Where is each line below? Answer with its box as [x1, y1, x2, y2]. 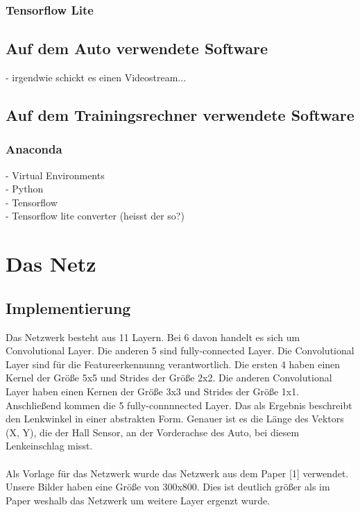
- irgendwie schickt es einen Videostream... [6, 70, 187, 85]
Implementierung [6, 297, 131, 318]
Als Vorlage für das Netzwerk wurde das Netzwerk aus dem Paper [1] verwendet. [6, 465, 349, 480]
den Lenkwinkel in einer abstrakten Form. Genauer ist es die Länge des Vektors [6, 411, 344, 426]
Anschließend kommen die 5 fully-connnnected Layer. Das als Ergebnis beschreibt [6, 397, 352, 412]
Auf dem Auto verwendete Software [6, 38, 268, 59]
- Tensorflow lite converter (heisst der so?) [6, 208, 185, 223]
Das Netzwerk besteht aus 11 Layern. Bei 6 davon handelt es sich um [6, 329, 300, 344]
